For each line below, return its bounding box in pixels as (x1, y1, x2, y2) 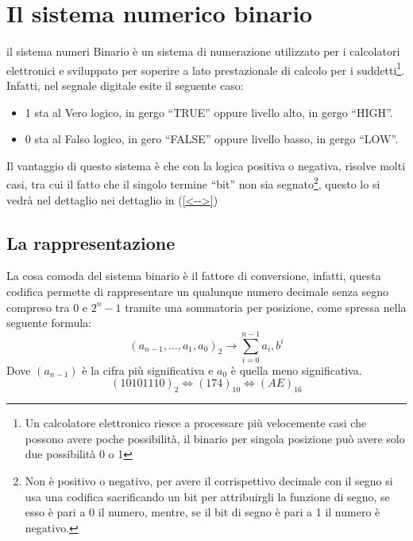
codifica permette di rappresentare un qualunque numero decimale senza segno (6, 282, 389, 299)
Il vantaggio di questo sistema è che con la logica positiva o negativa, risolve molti (6, 157, 406, 173)
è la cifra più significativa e (82, 361, 214, 378)
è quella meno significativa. (230, 361, 362, 378)
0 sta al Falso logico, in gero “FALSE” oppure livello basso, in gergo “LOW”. (25, 130, 399, 147)
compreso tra (6, 298, 70, 315)
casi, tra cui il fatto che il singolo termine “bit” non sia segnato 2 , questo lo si (6, 173, 380, 192)
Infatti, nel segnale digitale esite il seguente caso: (6, 76, 244, 93)
